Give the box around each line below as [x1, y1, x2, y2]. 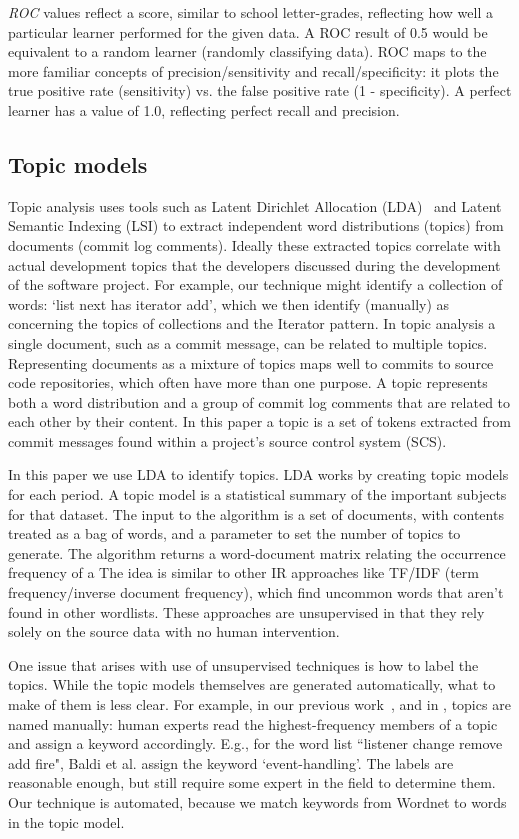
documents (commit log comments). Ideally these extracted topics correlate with [8, 234, 501, 255]
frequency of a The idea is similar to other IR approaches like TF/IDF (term [8, 562, 479, 583]
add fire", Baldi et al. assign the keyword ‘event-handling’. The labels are [8, 752, 454, 773]
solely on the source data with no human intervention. [8, 621, 340, 642]
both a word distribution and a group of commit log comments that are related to [8, 391, 511, 412]
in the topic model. [8, 811, 125, 832]
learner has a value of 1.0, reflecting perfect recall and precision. [8, 99, 400, 120]
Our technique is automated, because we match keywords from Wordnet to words [8, 791, 507, 812]
